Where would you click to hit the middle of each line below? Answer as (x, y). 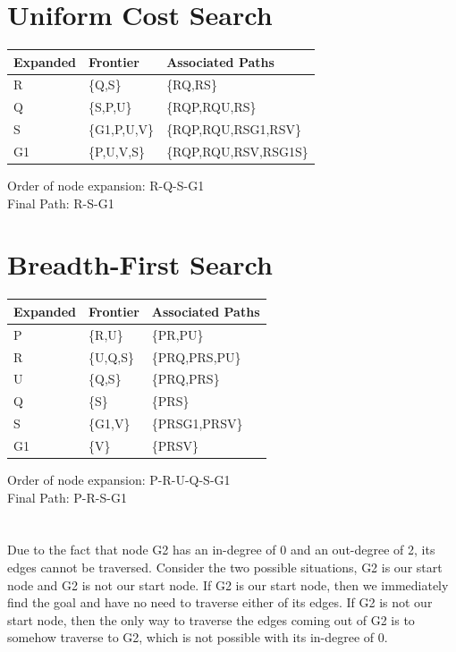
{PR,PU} (177, 334)
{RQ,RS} (192, 85)
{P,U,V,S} (117, 151)
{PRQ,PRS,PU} (196, 356)
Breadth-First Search (140, 264)
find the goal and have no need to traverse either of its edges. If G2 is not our (220, 602)
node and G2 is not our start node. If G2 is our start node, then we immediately (228, 584)
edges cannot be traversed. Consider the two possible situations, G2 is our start (225, 567)
